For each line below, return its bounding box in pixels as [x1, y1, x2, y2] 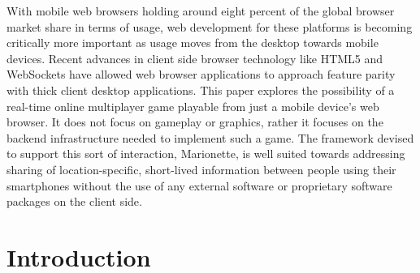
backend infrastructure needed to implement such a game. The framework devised [6, 129, 414, 146]
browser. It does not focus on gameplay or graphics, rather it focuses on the [6, 113, 383, 130]
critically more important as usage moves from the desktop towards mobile [6, 34, 379, 51]
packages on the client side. [6, 193, 142, 210]
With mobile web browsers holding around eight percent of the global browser [6, 2, 395, 19]
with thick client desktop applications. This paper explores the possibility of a [6, 81, 395, 98]
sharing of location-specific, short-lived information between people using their [6, 160, 396, 177]
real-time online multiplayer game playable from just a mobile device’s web [6, 97, 379, 114]
